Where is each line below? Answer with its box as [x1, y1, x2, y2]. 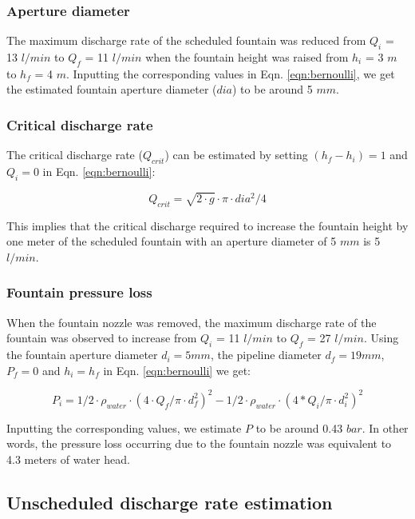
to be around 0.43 [255, 419, 343, 436]
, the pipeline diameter [210, 346, 322, 363]
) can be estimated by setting [164, 146, 308, 163]
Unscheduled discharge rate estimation [6, 490, 333, 515]
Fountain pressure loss [6, 282, 152, 302]
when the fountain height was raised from [145, 49, 349, 66]
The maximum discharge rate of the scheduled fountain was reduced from [6, 32, 366, 49]
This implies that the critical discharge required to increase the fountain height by [6, 217, 409, 234]
